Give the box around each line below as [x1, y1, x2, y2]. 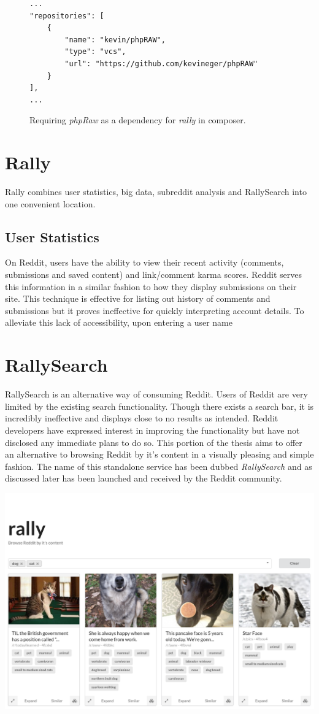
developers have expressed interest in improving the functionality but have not [5, 423, 300, 436]
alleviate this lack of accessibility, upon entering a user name [5, 316, 233, 329]
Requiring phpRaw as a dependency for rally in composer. [29, 113, 246, 126]
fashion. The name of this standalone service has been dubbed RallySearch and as [5, 459, 312, 472]
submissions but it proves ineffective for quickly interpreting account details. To [5, 304, 304, 317]
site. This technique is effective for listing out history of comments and [5, 292, 271, 305]
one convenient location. [5, 197, 96, 210]
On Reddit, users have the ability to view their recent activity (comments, [5, 256, 284, 269]
